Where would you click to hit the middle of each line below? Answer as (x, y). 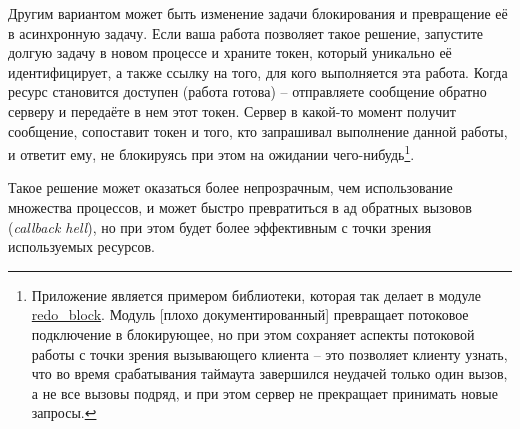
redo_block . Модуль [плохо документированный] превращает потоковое (250, 314)
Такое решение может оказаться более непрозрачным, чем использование (230, 187)
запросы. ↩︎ (64, 412)
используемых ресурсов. (81, 246)
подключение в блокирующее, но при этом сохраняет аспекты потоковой (253, 333)
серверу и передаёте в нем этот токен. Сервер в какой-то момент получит (232, 110)
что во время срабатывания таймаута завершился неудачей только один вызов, (269, 373)
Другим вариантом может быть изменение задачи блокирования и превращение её (258, 13)
